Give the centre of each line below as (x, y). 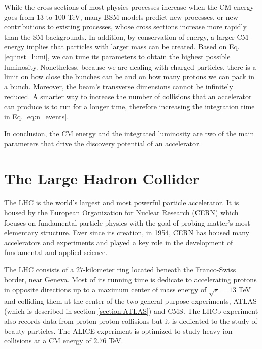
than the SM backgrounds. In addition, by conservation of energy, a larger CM (126, 36)
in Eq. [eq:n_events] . (37, 116)
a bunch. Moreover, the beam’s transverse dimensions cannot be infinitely (119, 86)
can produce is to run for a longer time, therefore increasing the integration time (129, 106)
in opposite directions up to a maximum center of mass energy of (105, 289)
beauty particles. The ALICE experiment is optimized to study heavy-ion (118, 330)
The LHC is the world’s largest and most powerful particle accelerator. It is (122, 202)
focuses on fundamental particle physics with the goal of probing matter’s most (127, 222)
